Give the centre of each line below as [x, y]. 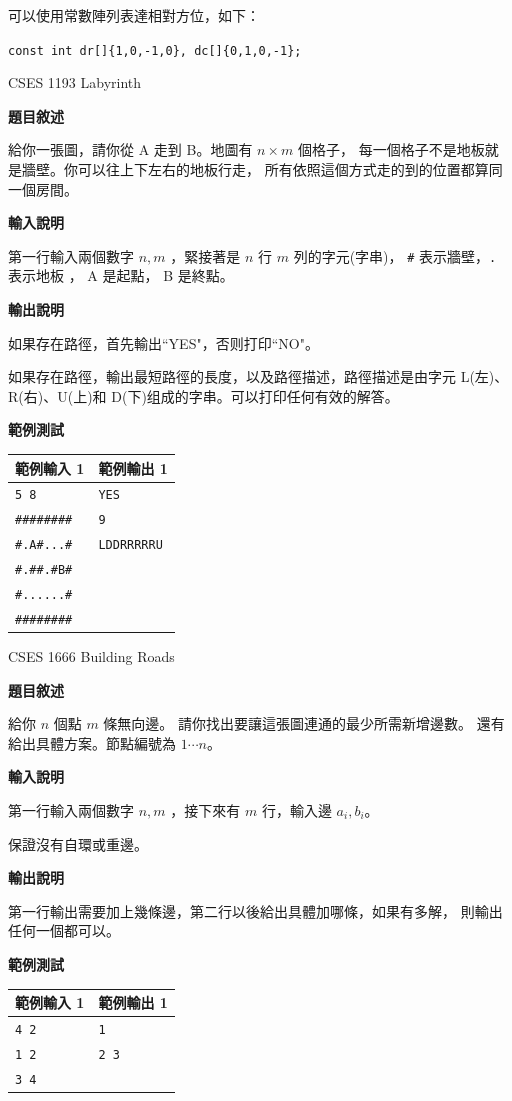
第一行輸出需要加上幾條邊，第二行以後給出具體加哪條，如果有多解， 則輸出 [255, 910]
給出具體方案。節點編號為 [92, 742]
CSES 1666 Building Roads [91, 656]
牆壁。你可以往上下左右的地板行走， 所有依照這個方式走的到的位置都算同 [262, 169]
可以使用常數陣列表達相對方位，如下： [134, 15]
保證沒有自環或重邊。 [78, 843]
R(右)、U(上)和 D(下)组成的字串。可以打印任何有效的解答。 [203, 395]
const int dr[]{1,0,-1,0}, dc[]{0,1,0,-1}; [155, 50]
